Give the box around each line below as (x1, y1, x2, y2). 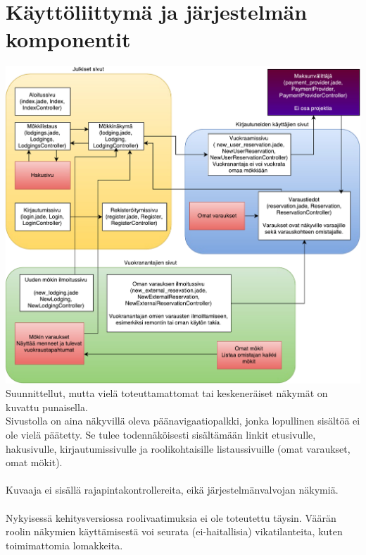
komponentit (6, 25, 131, 54)
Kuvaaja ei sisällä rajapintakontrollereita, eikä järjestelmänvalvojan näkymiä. (6, 482, 339, 497)
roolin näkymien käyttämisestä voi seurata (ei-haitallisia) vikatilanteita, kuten (6, 524, 343, 539)
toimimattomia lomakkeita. (6, 537, 123, 552)
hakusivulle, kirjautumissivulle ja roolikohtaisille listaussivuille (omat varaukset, (6, 441, 351, 456)
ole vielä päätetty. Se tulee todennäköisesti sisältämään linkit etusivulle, (6, 427, 316, 441)
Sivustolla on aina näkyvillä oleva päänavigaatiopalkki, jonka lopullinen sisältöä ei (6, 413, 360, 428)
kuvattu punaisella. (6, 399, 88, 414)
